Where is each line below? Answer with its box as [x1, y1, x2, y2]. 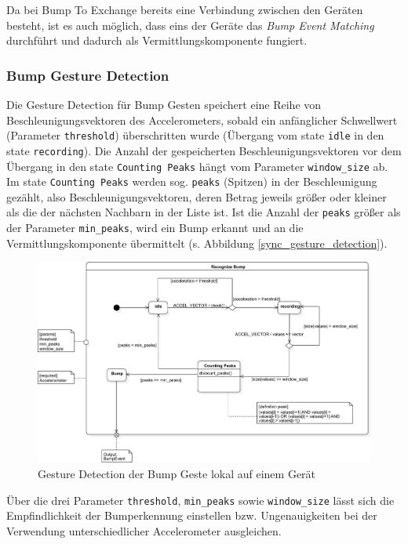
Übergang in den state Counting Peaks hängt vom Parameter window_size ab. [6, 158, 388, 174]
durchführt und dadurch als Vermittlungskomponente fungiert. [6, 32, 308, 49]
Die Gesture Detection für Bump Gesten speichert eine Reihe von [6, 96, 322, 112]
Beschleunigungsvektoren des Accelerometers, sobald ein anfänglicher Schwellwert [6, 111, 398, 128]
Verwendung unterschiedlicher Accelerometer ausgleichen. [6, 522, 282, 539]
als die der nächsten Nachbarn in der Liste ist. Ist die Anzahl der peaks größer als [6, 204, 401, 220]
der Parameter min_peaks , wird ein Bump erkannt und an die [6, 219, 304, 236]
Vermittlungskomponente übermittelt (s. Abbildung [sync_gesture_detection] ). [6, 234, 388, 251]
